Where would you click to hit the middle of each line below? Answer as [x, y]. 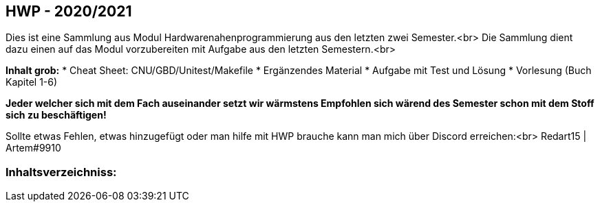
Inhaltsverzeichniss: [61, 172]
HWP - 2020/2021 [69, 11]
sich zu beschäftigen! [56, 115]
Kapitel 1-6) [32, 82]
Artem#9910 [33, 148]
